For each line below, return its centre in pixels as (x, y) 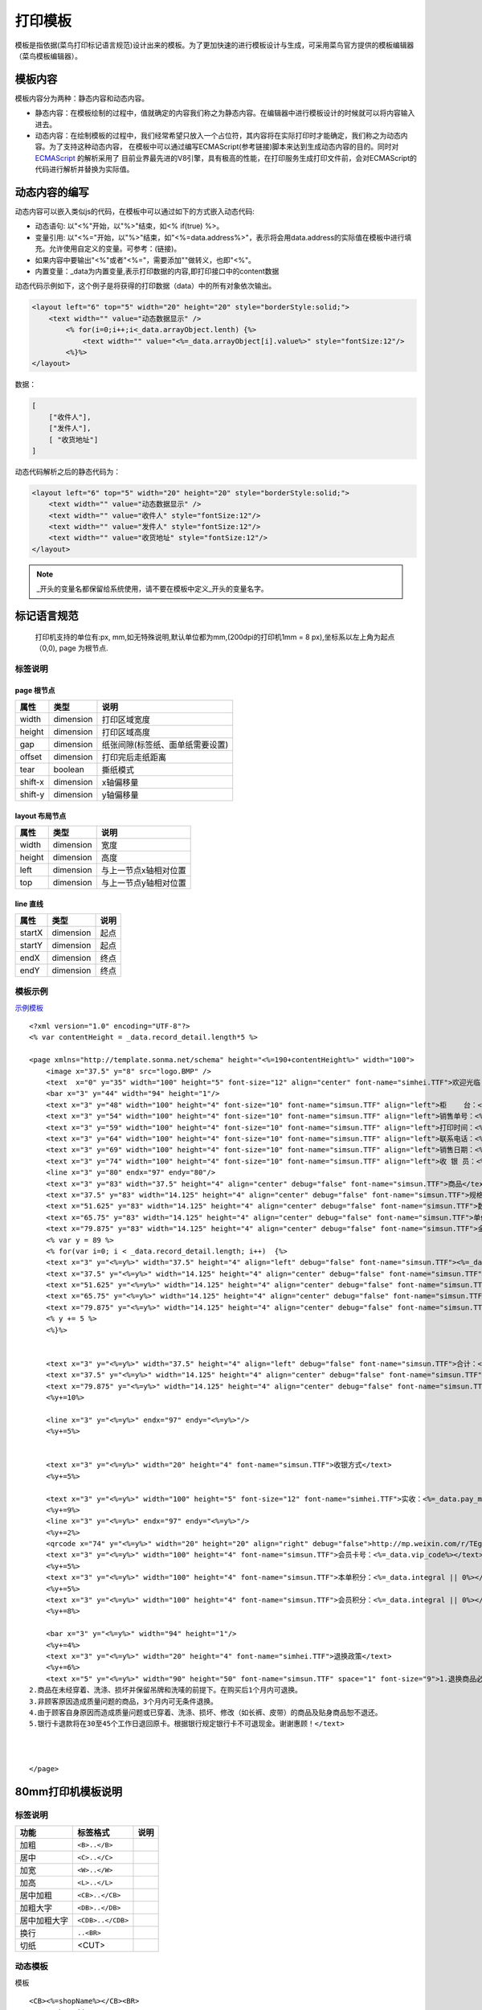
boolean (69, 769)
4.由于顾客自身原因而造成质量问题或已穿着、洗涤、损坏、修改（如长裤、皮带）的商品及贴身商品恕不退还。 (206, 1712)
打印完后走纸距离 (134, 757)
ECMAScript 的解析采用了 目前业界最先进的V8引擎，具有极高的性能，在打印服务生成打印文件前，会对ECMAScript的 (226, 158)
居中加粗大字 (44, 1921)
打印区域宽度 (126, 720)
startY (31, 945)
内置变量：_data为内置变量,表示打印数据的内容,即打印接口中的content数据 (157, 271)
